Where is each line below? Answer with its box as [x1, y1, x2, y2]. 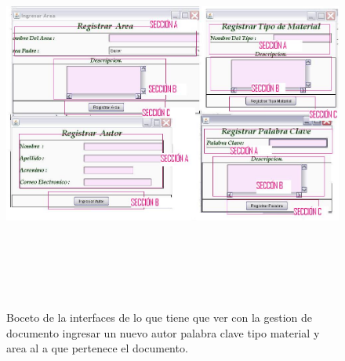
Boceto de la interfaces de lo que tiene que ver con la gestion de [6, 308, 313, 325]
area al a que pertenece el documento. [6, 340, 188, 356]
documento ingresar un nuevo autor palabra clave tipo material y [6, 324, 320, 341]
